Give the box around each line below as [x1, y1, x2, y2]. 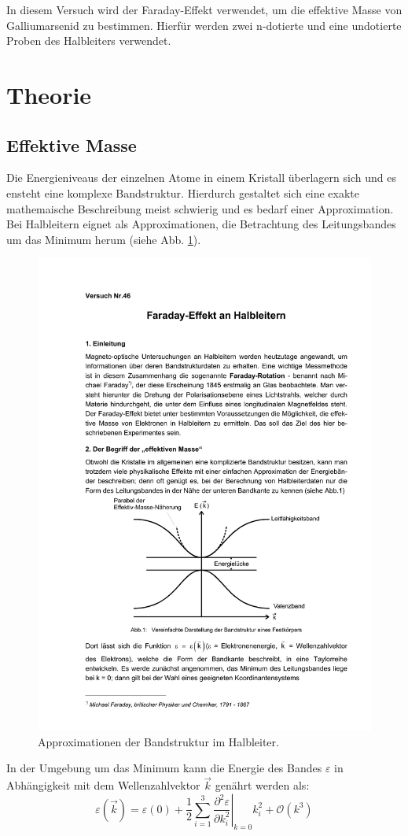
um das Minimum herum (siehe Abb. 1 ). [6, 231, 201, 247]
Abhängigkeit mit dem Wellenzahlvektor [6, 777, 200, 793]
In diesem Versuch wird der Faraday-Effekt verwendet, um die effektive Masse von [6, 2, 402, 17]
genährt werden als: [215, 777, 310, 793]
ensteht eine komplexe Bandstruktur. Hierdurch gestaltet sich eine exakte [6, 184, 360, 201]
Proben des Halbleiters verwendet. [6, 32, 171, 49]
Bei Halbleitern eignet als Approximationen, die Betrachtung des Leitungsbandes [6, 216, 396, 232]
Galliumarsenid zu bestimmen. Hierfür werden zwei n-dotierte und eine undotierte [6, 17, 402, 33]
